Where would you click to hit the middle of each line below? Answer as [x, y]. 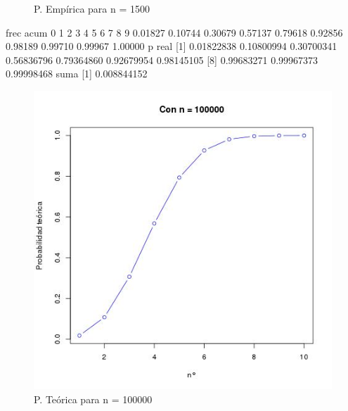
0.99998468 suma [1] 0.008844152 [77, 74]
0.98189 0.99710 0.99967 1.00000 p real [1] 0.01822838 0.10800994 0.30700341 [172, 46]
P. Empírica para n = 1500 [92, 8]
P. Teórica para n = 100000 [93, 399]
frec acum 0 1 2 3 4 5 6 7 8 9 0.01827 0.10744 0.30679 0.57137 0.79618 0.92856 [174, 32]
